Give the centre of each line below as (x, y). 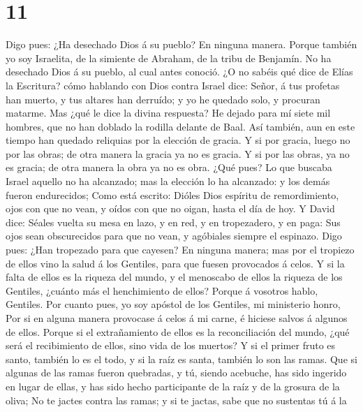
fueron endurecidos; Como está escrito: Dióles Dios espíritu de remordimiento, (172, 194)
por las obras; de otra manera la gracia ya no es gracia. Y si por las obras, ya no (178, 153)
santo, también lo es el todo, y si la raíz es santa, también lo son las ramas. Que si (181, 359)
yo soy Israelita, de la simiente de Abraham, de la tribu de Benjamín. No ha (169, 58)
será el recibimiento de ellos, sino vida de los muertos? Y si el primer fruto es (171, 345)
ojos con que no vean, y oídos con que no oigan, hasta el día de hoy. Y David (170, 208)
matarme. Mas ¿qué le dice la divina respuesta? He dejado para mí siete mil (168, 113)
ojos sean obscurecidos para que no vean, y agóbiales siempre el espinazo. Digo (174, 236)
